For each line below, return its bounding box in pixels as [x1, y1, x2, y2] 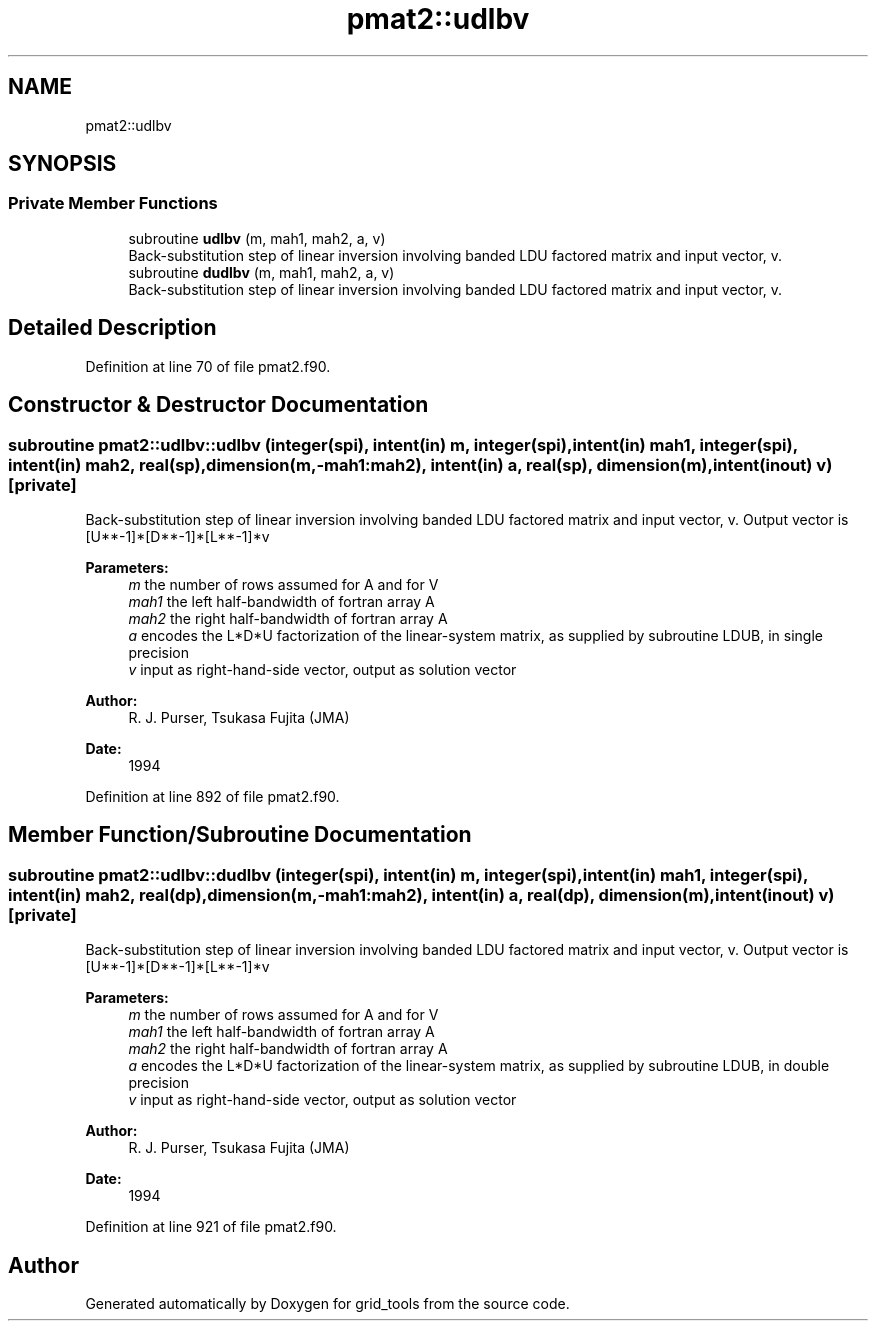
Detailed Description [8, 315, 217, 341]
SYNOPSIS [8, 151, 117, 177]
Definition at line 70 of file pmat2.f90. [85, 357, 331, 375]
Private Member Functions [8, 193, 218, 214]
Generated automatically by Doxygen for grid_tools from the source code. [85, 1294, 570, 1312]
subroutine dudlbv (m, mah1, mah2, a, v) [128, 263, 395, 281]
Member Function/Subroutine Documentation [8, 822, 472, 848]
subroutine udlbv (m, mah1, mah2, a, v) [128, 229, 386, 247]
